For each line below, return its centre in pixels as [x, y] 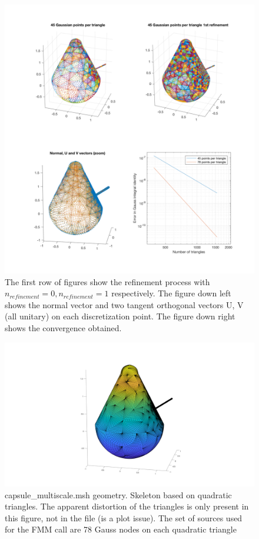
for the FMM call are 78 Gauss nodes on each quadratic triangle [121, 529]
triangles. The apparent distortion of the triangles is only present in [127, 506]
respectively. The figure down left [171, 293]
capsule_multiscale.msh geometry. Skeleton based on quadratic [118, 494]
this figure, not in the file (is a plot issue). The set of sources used [124, 517]
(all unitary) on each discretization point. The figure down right [120, 316]
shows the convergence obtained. [63, 328]
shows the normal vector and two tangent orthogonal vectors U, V [124, 304]
